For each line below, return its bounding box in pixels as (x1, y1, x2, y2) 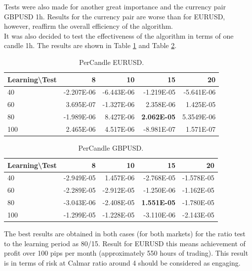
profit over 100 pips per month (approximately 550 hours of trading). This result (4, 248, 249, 258)
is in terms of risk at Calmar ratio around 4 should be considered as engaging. (4, 257, 241, 268)
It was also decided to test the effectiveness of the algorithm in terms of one (4, 30, 234, 41)
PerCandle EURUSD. (79, 56, 144, 67)
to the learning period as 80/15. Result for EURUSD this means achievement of (4, 238, 246, 248)
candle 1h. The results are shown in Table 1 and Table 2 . (4, 40, 177, 51)
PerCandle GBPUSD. (78, 143, 144, 153)
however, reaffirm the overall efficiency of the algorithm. (4, 21, 173, 31)
